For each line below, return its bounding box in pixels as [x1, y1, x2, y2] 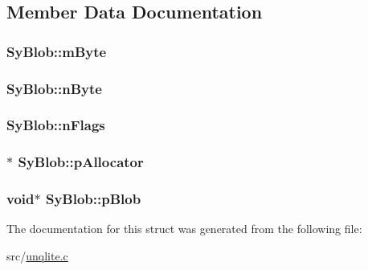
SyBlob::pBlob [45, 189, 141, 209]
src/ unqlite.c [6, 247, 68, 264]
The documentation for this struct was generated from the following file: [6, 220, 362, 237]
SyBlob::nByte [6, 78, 102, 98]
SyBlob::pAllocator [18, 152, 144, 172]
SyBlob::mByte [6, 41, 107, 61]
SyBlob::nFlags [6, 115, 105, 135]
